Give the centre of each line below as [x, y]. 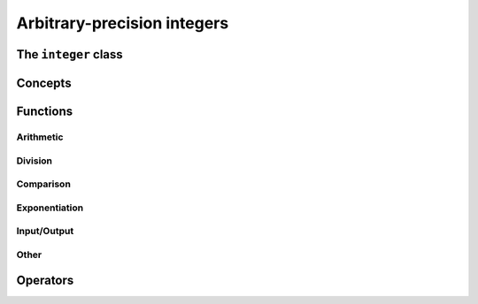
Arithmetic [40, 137]
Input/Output [45, 232]
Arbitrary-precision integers [123, 23]
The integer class [69, 54]
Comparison [43, 184]
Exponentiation [50, 208]
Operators [45, 281]
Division [35, 161]
